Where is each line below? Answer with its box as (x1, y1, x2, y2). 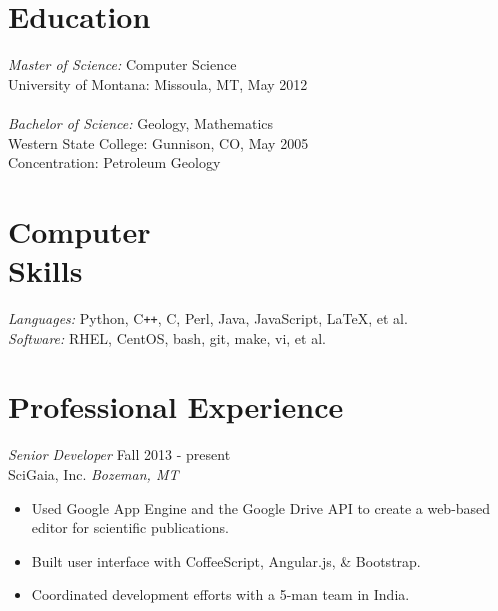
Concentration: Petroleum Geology (8, 152, 221, 173)
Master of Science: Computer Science (8, 54, 237, 75)
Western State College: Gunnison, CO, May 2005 (8, 132, 309, 153)
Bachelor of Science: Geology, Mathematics (8, 112, 274, 133)
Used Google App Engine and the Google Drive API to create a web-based (31, 497, 491, 518)
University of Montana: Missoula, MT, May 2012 (8, 73, 308, 94)
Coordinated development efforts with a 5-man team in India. (31, 584, 410, 605)
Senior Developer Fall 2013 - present (8, 444, 231, 465)
